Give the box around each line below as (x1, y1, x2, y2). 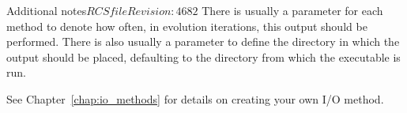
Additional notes (6, 2, 87, 18)
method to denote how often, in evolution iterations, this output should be (6, 17, 367, 34)
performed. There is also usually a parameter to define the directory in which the (6, 33, 400, 50)
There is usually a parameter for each (202, 2, 383, 18)
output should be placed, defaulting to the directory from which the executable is (6, 48, 401, 65)
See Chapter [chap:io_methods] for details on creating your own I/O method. (6, 90, 384, 107)
